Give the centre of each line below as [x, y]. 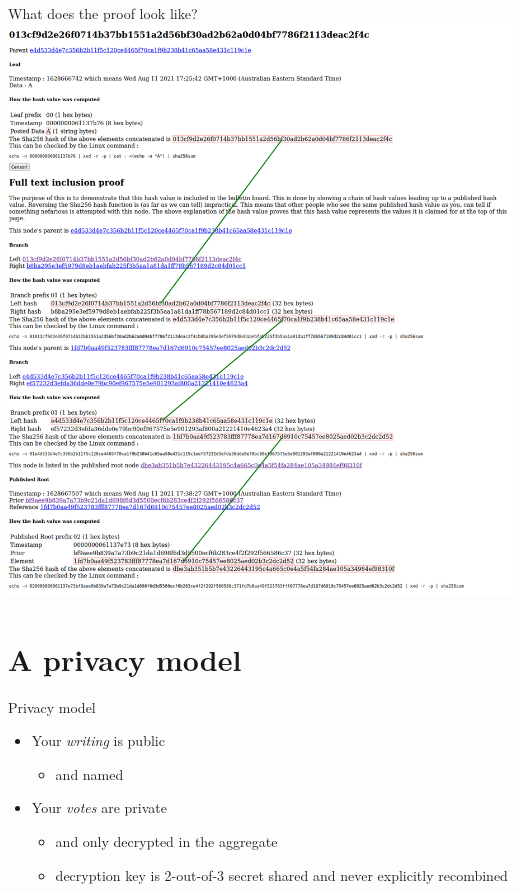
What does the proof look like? [103, 13]
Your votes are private [99, 807]
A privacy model [125, 658]
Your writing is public [98, 740]
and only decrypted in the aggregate [166, 840]
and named [89, 773]
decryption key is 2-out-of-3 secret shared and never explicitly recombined [281, 874]
